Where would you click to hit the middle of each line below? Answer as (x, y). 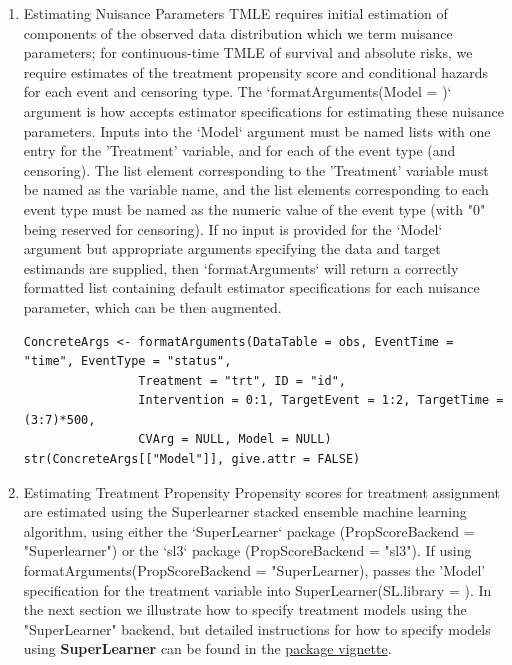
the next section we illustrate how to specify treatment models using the (245, 609)
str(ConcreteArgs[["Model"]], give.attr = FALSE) (192, 459)
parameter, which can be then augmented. (152, 306)
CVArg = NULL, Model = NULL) (235, 439)
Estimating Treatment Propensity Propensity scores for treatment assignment (261, 491)
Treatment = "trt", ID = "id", (242, 380)
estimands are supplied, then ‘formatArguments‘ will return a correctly (241, 267)
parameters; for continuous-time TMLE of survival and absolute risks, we (248, 52)
